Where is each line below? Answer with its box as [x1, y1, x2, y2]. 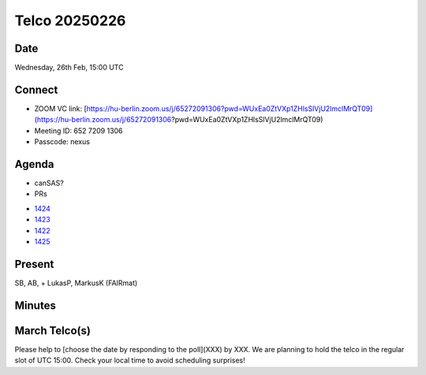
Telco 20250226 [14, 12, 126, 29]
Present [14, 257, 54, 271]
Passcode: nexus [34, 137, 91, 147]
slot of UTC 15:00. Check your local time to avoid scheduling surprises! [14, 355, 245, 366]
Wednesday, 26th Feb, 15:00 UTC [14, 63, 124, 72]
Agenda [14, 158, 54, 171]
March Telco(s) [14, 324, 91, 337]
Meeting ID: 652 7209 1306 [34, 126, 123, 136]
